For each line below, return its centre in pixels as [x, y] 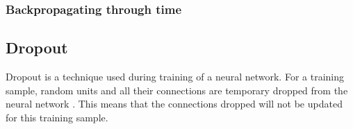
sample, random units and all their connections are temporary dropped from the [177, 90]
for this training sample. [57, 117]
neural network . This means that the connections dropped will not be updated [174, 104]
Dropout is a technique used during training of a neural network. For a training [175, 77]
